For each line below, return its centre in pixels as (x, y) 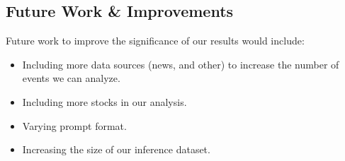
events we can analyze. (71, 78)
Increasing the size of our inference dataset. (116, 149)
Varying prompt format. (74, 125)
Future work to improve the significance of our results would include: (155, 41)
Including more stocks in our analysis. (104, 101)
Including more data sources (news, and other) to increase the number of (181, 64)
